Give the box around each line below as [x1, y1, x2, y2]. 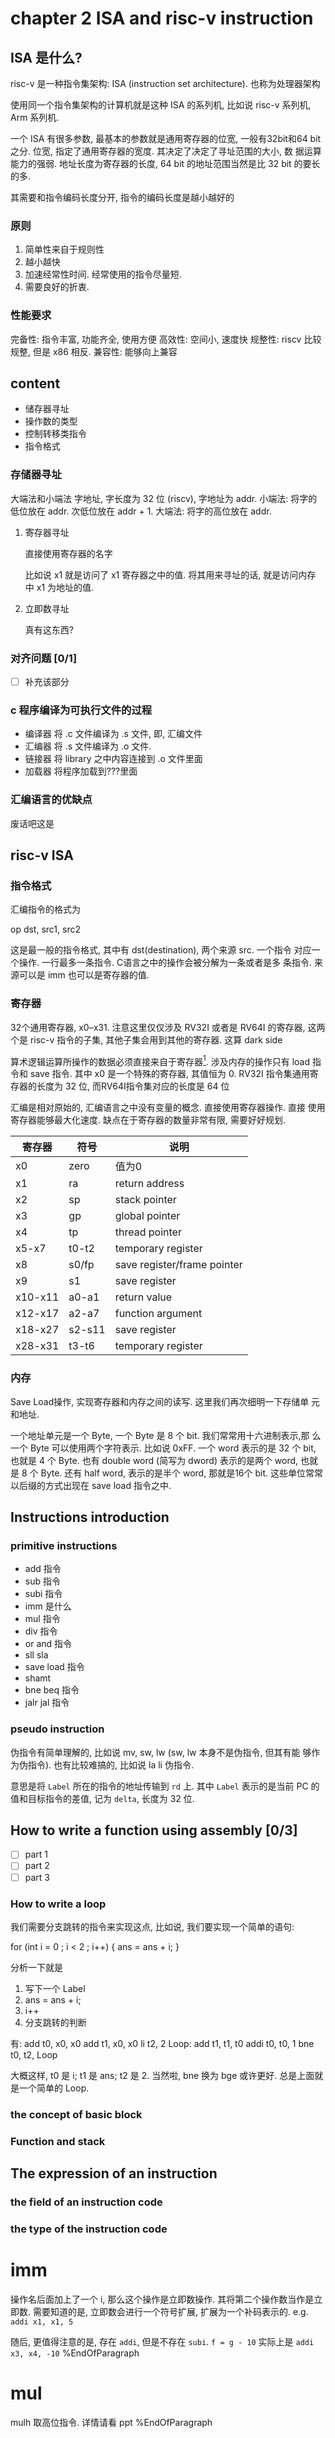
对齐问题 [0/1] [10, 651, 78, 665]
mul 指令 [24, 1613, 61, 1625]
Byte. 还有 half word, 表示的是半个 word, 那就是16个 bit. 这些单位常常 [40, 1467, 323, 1479]
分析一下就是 [10, 1961, 63, 1973]
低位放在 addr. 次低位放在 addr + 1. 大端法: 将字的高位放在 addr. [10, 505, 272, 517]
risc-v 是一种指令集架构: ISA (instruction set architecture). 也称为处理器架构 [10, 78, 321, 89]
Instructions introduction [10, 1508, 170, 1526]
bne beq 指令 [24, 1684, 80, 1696]
